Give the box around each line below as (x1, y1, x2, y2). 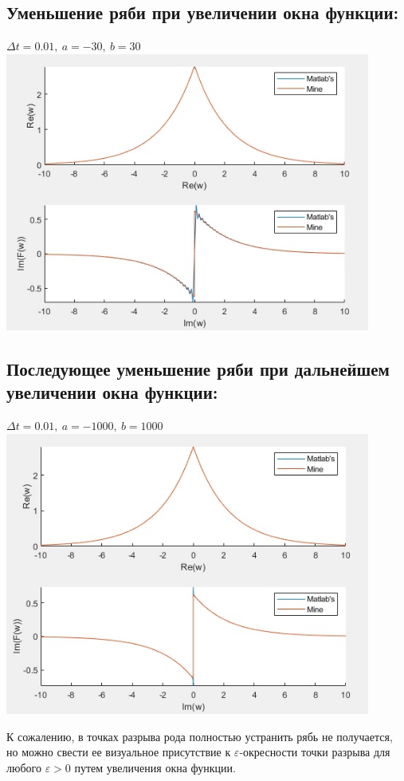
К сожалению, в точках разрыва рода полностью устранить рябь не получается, (6, 728, 393, 744)
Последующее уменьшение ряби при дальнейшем (6, 356, 390, 381)
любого (6, 759, 41, 775)
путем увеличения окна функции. (74, 759, 236, 775)
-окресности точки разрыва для (239, 744, 390, 760)
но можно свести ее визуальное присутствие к (6, 744, 231, 760)
